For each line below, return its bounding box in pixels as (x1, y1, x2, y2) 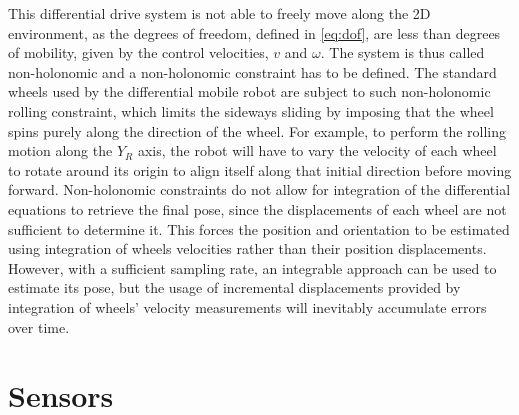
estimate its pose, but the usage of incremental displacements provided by (8, 277, 461, 298)
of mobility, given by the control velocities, (8, 42, 269, 63)
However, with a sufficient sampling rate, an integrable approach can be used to (8, 257, 497, 278)
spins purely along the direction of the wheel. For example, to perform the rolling (8, 120, 507, 141)
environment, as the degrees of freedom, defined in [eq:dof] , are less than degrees (8, 22, 501, 43)
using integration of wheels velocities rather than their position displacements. (8, 238, 487, 259)
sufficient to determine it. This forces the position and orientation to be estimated (8, 218, 510, 239)
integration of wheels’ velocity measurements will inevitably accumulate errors (8, 296, 487, 317)
